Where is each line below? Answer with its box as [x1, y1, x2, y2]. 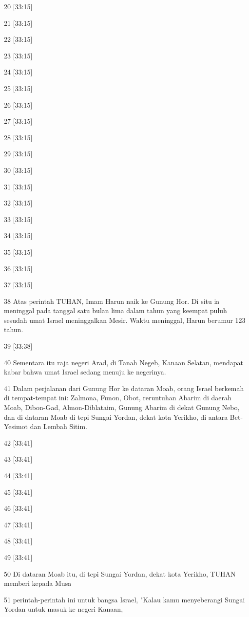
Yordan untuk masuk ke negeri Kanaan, [4, 604, 123, 614]
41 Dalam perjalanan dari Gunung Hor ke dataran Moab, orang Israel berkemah [4, 383, 244, 393]
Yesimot [4, 421, 28, 431]
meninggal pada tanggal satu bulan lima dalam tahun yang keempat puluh [4, 305, 227, 316]
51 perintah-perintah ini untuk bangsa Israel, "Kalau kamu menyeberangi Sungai [4, 594, 245, 604]
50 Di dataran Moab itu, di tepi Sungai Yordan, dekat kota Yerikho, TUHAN [4, 568, 236, 579]
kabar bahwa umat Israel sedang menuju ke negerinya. [4, 367, 166, 377]
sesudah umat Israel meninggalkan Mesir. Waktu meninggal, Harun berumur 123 [4, 315, 246, 325]
